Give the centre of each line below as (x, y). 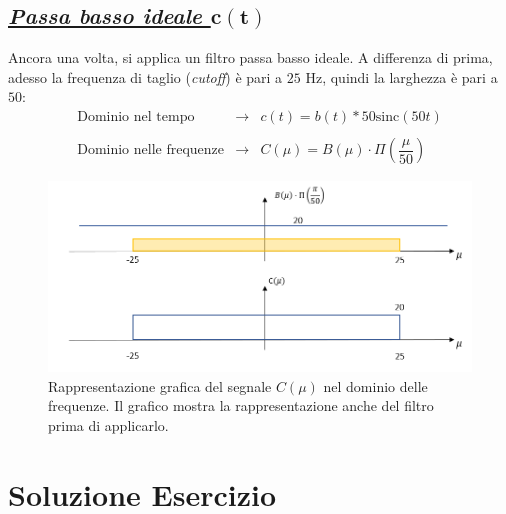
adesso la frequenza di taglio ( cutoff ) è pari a (145, 76)
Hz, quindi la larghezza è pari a (401, 76)
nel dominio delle (375, 385)
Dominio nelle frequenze (151, 150)
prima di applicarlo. (108, 425)
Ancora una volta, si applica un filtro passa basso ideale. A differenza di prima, (250, 57)
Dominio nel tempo (136, 117)
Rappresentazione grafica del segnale (160, 385)
